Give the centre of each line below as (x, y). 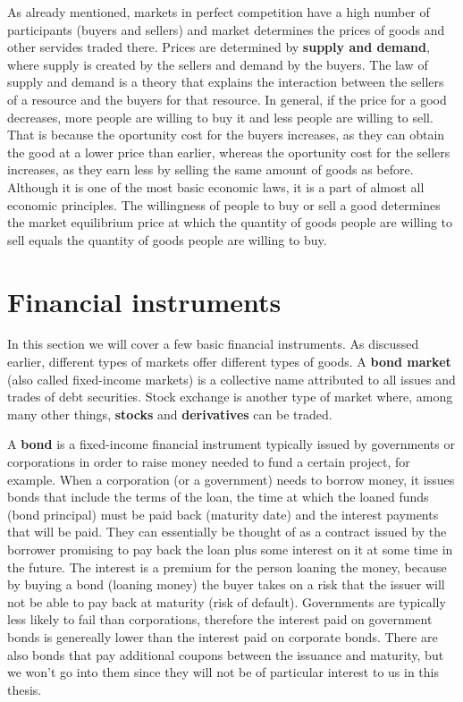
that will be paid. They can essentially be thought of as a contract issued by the (227, 532)
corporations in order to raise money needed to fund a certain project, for (209, 461)
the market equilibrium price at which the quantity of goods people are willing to (230, 222)
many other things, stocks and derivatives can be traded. (170, 414)
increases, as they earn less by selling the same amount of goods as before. (210, 169)
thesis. (25, 689)
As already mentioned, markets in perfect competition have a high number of (219, 12)
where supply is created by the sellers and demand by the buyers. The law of (218, 64)
